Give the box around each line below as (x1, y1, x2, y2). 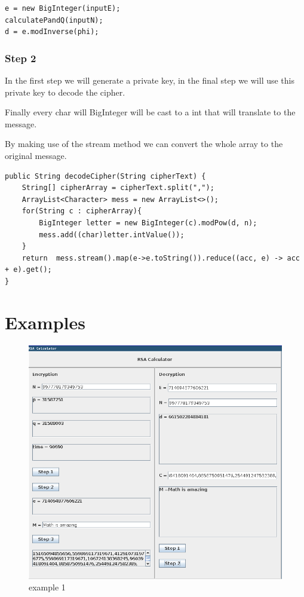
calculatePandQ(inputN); (5, 16, 103, 25)
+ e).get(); (5, 265, 52, 274)
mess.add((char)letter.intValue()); (39, 230, 185, 239)
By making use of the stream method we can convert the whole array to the (5, 137, 283, 150)
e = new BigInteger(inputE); (5, 4, 121, 13)
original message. (5, 149, 67, 161)
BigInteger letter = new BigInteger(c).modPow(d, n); (39, 218, 257, 227)
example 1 (29, 581, 66, 593)
